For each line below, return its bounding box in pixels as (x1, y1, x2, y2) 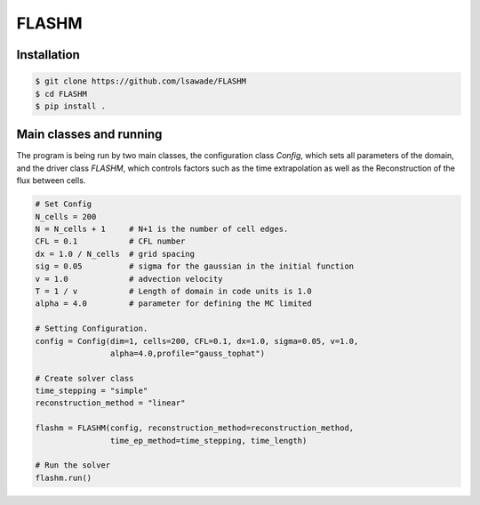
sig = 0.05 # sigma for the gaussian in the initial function (35, 261, 355, 271)
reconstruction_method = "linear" (35, 398, 186, 408)
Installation (16, 47, 80, 62)
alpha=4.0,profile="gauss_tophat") (109, 348, 266, 358)
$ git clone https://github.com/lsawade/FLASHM (35, 76, 246, 86)
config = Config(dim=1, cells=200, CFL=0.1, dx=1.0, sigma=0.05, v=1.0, (35, 336, 359, 346)
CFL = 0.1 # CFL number (35, 236, 186, 246)
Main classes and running (16, 127, 163, 142)
